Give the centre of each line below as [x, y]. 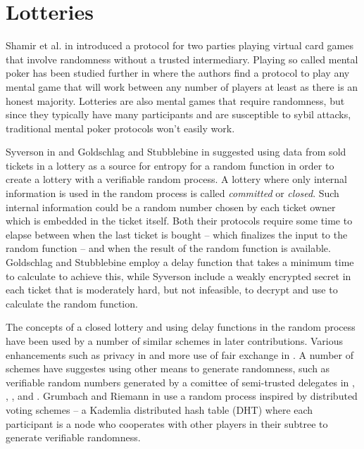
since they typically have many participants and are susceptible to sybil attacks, [178, 114]
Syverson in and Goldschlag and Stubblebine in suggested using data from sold [176, 152]
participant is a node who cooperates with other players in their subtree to [167, 423]
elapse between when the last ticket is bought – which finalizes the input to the [177, 234]
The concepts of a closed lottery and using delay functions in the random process [181, 327]
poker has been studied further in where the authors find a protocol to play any [178, 73]
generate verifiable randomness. [73, 437]
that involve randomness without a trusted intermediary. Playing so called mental [182, 59]
